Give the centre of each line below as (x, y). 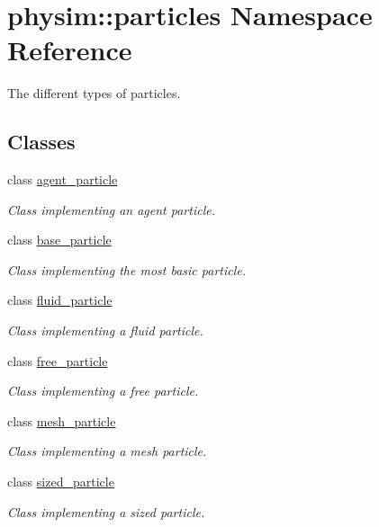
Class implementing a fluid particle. (105, 330)
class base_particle (59, 240)
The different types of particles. (94, 93)
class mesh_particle (62, 420)
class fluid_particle (60, 300)
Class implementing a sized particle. (106, 511)
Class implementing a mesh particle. (107, 451)
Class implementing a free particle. (103, 391)
